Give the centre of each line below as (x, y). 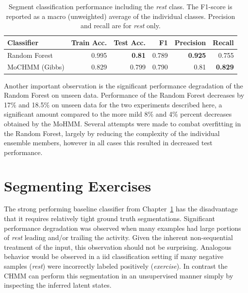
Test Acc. (130, 42)
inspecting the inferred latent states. (58, 285)
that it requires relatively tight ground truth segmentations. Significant (109, 218)
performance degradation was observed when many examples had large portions (123, 228)
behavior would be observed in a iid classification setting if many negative (114, 256)
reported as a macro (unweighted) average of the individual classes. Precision (121, 16)
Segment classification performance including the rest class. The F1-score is (121, 6)
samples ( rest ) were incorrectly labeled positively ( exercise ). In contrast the (116, 266)
